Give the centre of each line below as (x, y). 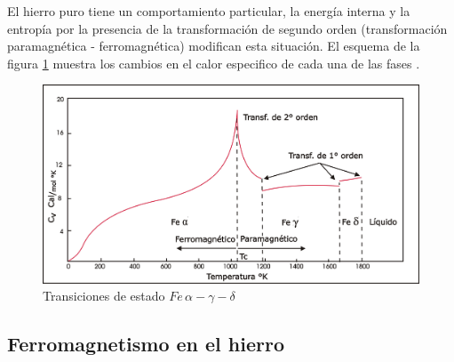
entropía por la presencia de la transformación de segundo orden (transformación (227, 28)
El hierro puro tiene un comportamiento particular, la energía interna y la (209, 11)
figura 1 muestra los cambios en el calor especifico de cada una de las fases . (214, 63)
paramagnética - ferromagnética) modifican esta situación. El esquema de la (214, 46)
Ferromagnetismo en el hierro (146, 344)
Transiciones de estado (104, 296)
